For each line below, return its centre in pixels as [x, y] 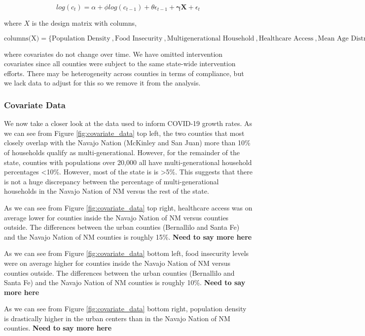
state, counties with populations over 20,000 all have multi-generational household [128, 162]
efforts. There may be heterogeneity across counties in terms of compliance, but [124, 73]
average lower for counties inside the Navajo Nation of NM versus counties [116, 217]
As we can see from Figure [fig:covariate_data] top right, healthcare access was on [128, 207]
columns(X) [22, 38]
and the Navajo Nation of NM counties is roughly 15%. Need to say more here [128, 236]
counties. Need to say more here [58, 328]
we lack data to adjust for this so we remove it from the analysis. [102, 83]
